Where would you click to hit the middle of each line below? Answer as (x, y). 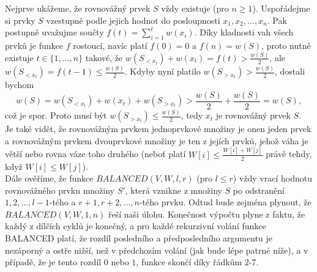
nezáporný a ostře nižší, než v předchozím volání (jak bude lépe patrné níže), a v (157, 250)
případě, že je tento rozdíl (53, 262)
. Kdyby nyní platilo (162, 71)
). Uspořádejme (281, 8)
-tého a (62, 202)
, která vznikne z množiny (173, 190)
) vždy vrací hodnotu (273, 178)
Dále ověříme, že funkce (49, 178)
